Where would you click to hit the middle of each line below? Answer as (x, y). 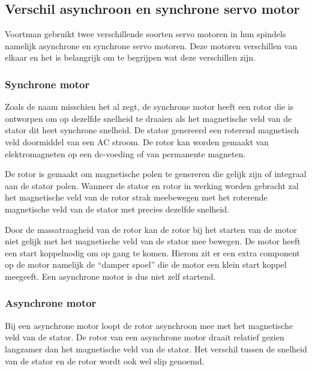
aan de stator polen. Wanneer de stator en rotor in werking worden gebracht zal (152, 185)
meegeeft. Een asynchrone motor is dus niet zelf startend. (110, 276)
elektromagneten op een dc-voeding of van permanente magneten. (125, 153)
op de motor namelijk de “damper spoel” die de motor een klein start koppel (146, 264)
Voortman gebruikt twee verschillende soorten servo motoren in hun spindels (145, 34)
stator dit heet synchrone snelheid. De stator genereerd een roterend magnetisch (152, 130)
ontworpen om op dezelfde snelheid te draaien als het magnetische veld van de (148, 118)
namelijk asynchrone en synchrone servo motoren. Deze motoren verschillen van (151, 45)
